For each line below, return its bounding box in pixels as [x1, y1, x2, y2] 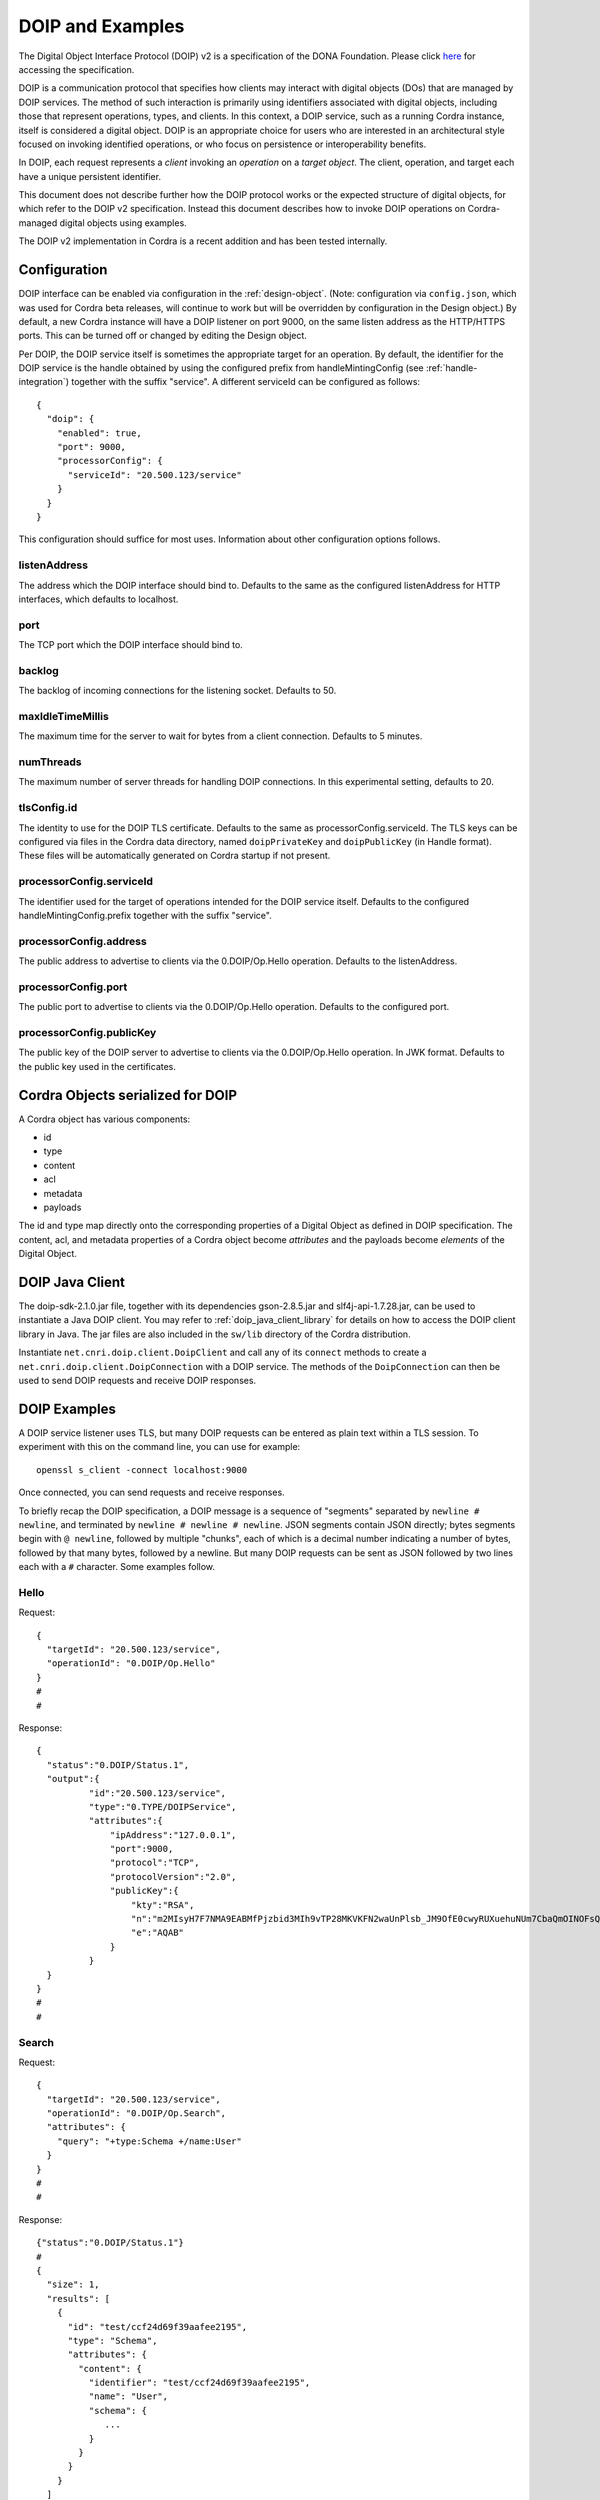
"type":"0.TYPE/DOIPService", [88, 1801, 237, 1812]
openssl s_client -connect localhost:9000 [36, 1464, 248, 1475]
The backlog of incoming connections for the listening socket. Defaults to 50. [18, 685, 337, 697]
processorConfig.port [18, 980, 128, 994]
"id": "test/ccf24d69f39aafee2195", [67, 2321, 248, 2332]
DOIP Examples [18, 1400, 117, 1417]
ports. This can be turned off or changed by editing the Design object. [18, 330, 307, 342]
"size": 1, [46, 2279, 100, 2290]
